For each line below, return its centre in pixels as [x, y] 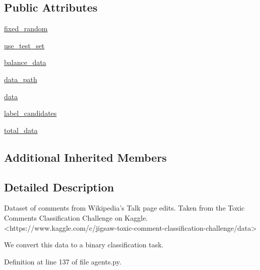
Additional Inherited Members [85, 157]
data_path [21, 79]
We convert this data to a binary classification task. [84, 245]
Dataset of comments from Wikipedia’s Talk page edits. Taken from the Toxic [124, 208]
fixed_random [26, 28]
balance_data [25, 62]
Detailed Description [59, 187]
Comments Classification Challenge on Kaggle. [76, 217]
